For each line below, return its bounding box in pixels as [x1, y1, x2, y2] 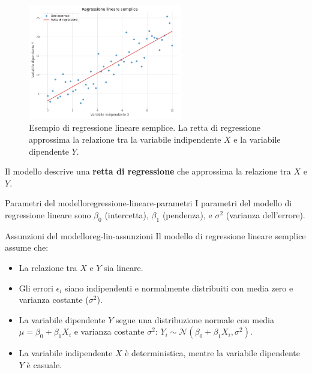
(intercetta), [104, 208, 149, 221]
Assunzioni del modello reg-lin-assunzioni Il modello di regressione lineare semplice [5, 229, 306, 242]
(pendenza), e [162, 208, 212, 221]
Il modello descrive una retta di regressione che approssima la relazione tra [5, 165, 291, 178]
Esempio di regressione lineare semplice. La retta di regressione [29, 121, 261, 134]
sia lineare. [104, 261, 143, 273]
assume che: [5, 241, 49, 254]
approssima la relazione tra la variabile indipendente [29, 133, 221, 145]
